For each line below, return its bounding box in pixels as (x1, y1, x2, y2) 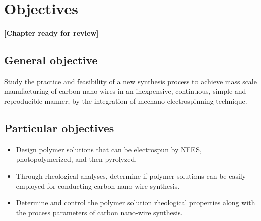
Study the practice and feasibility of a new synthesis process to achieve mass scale (4, 76, 257, 86)
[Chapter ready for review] (4, 27, 99, 38)
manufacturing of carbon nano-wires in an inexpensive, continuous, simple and (4, 86, 246, 96)
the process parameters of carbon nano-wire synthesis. (16, 207, 183, 217)
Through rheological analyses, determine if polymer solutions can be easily (16, 170, 246, 181)
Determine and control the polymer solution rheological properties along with (16, 197, 255, 208)
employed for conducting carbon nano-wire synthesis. (16, 180, 180, 191)
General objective (4, 52, 98, 67)
